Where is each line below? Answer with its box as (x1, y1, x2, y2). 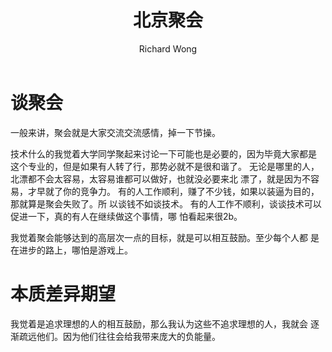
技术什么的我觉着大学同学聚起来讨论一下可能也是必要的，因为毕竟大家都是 (10, 147, 317, 160)
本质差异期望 (10, 282, 117, 305)
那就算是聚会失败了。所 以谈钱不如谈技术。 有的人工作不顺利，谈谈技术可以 (10, 197, 322, 210)
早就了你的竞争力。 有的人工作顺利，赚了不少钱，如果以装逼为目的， (36, 185, 320, 197)
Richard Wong (138, 42, 198, 55)
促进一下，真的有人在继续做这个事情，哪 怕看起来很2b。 (10, 210, 243, 222)
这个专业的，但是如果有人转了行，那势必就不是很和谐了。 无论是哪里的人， (10, 160, 320, 172)
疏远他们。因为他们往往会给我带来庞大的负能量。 (18, 330, 221, 342)
